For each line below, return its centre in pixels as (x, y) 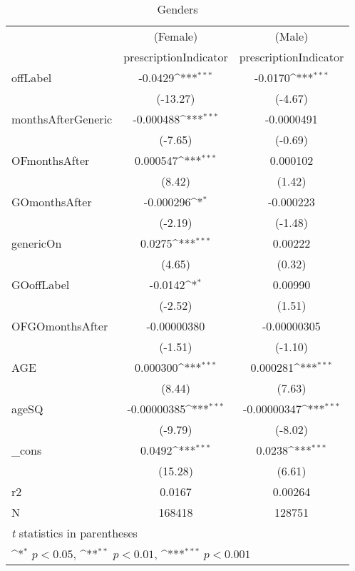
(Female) (176, 36)
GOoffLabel (41, 284)
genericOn (37, 243)
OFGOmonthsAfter (60, 326)
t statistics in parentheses (74, 533)
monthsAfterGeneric (62, 119)
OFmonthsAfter (51, 160)
